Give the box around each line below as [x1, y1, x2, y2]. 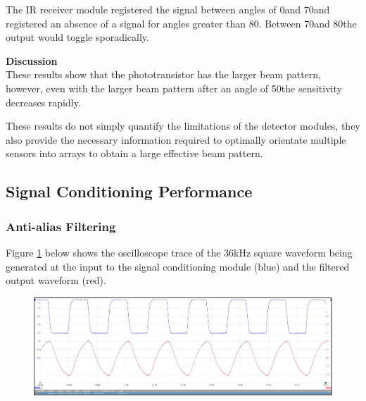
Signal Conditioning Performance [6, 180, 253, 202]
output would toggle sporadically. [6, 30, 149, 44]
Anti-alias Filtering [6, 217, 116, 235]
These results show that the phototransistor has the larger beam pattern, [6, 67, 321, 82]
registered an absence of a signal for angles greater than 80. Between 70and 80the [6, 16, 357, 30]
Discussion [6, 53, 58, 68]
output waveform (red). [6, 273, 106, 288]
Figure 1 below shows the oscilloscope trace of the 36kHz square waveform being [6, 245, 353, 259]
